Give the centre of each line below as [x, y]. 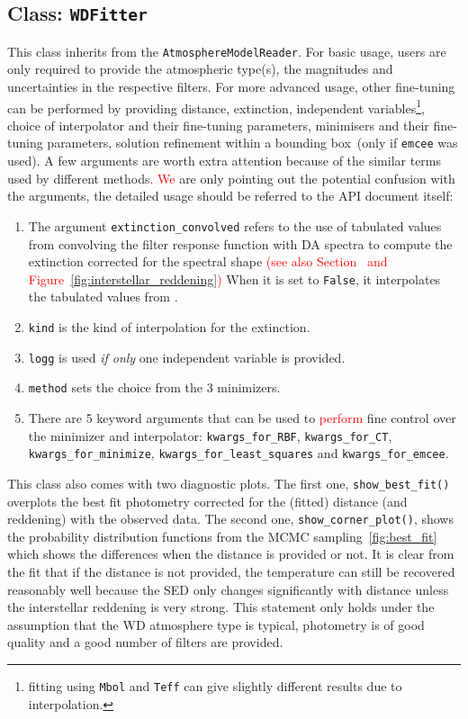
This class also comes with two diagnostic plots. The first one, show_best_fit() [229, 483]
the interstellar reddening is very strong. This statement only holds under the [221, 607]
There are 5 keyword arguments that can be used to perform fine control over [242, 417]
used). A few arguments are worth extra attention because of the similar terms [225, 161]
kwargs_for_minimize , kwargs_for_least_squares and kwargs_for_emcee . [238, 453]
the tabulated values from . [103, 297]
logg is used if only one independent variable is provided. [187, 357]
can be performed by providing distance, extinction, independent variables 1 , [216, 106]
